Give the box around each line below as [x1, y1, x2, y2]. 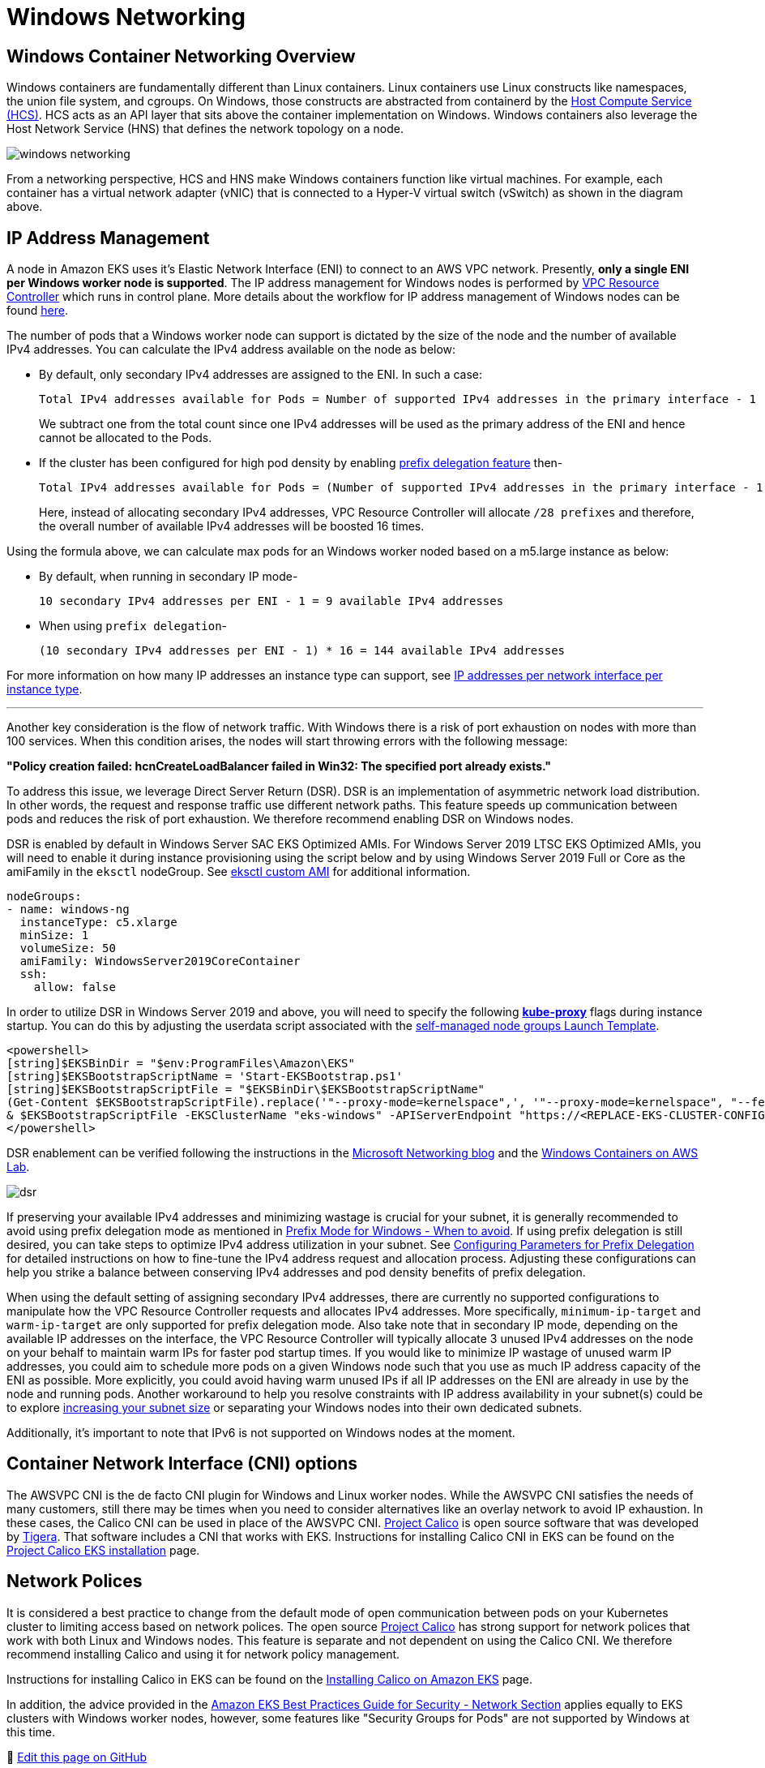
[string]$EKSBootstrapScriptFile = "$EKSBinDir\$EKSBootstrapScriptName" [6, 1083, 485, 1096]
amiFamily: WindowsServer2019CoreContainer [19, 955, 301, 968]
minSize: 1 [19, 929, 89, 942]
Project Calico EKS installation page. [6, 1543, 200, 1557]
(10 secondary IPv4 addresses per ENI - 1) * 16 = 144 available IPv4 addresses [39, 644, 566, 658]
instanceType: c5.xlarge [19, 916, 177, 929]
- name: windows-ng [6, 903, 130, 916]
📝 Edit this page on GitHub [6, 1749, 147, 1764]
